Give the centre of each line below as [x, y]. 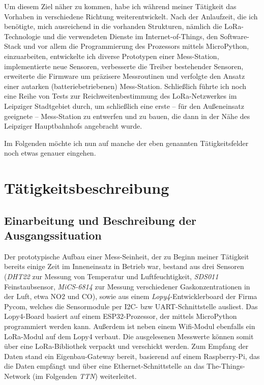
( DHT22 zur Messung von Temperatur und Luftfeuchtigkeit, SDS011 [111, 276]
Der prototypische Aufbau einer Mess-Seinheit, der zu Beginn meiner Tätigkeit [127, 256]
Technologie [22, 36]
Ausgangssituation [53, 235]
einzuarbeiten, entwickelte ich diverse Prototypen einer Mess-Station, [112, 56]
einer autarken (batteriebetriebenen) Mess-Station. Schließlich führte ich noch [125, 86]
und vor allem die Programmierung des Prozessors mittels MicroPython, [136, 46]
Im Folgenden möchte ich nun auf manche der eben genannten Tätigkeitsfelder [126, 143]
